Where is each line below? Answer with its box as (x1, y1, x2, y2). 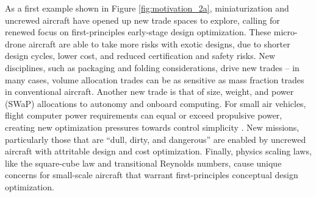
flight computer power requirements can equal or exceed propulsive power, (5, 109, 282, 122)
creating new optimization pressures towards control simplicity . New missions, (5, 120, 300, 133)
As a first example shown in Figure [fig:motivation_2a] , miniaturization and (5, 2, 289, 14)
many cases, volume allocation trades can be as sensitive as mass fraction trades (5, 73, 304, 86)
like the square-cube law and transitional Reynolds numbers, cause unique (5, 156, 282, 169)
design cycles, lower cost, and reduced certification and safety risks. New (5, 49, 276, 62)
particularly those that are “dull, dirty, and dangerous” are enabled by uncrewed (5, 133, 306, 145)
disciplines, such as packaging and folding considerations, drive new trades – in (5, 61, 300, 74)
